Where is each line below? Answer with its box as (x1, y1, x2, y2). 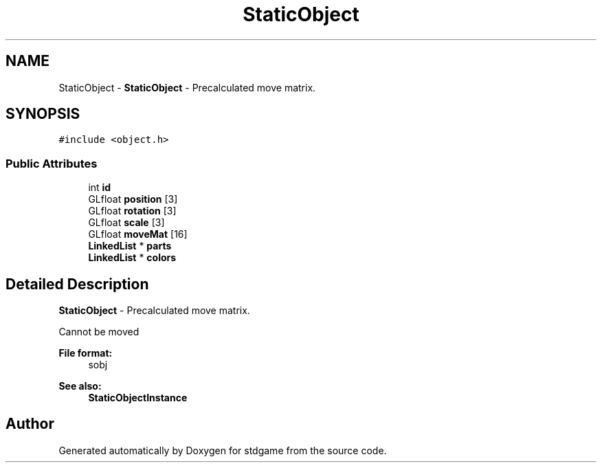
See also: (58, 380, 102, 392)
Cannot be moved (58, 326, 140, 338)
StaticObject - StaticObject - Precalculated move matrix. (58, 81, 316, 93)
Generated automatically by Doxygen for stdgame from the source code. (58, 444, 387, 456)
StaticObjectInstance (88, 392, 188, 404)
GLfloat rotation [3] (88, 205, 177, 217)
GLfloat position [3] (88, 193, 178, 205)
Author (5, 415, 54, 433)
